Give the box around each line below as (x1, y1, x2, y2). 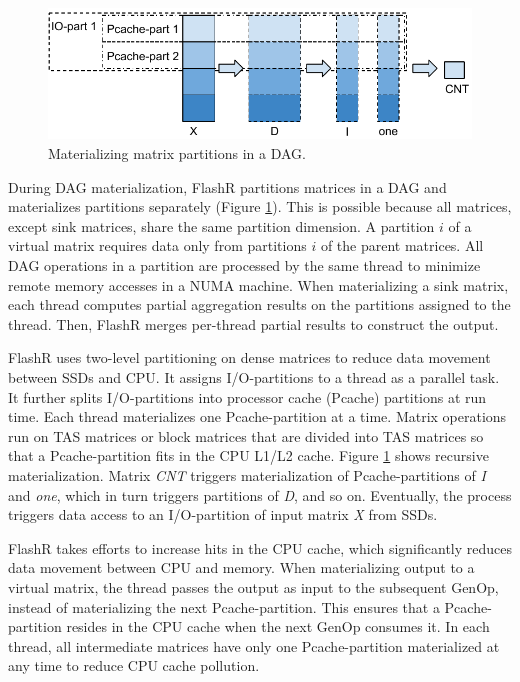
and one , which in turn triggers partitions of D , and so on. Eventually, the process (8, 484, 512, 505)
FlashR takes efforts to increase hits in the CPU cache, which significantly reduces (8, 537, 513, 558)
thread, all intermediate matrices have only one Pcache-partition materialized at (8, 635, 500, 656)
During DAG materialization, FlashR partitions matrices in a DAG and (8, 176, 447, 197)
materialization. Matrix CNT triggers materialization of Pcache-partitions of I (8, 464, 486, 485)
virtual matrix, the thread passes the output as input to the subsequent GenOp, (8, 576, 499, 597)
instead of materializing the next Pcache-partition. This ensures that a (8, 596, 440, 617)
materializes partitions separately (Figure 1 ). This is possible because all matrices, (8, 196, 512, 217)
